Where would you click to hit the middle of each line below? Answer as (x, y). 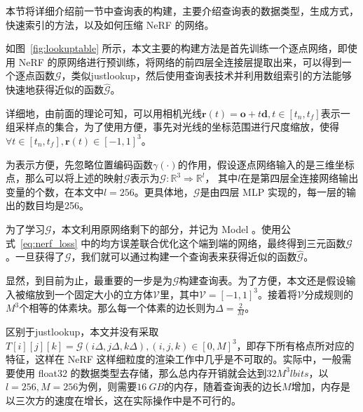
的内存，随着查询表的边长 (223, 386)
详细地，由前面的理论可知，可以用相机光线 (104, 113)
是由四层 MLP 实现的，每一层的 (273, 191)
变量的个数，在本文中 (55, 191)
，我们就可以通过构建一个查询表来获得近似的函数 (184, 257)
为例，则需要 (108, 386)
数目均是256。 (57, 205)
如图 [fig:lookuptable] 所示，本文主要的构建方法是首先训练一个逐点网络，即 (177, 48)
